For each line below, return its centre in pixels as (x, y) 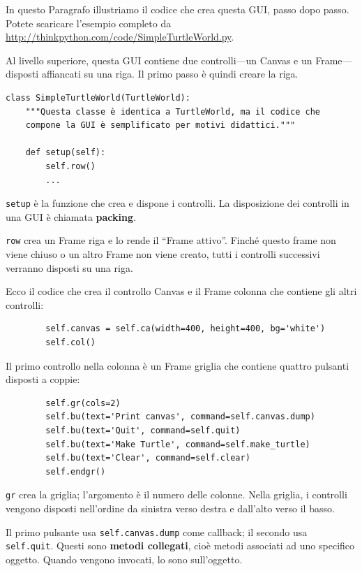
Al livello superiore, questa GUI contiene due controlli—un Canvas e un (159, 60)
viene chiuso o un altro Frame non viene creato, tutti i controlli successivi (163, 254)
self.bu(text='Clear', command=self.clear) (148, 458)
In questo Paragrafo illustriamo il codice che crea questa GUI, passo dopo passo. (178, 9)
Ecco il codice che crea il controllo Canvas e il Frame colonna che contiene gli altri (181, 291)
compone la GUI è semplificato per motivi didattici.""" (160, 125)
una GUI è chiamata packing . (71, 216)
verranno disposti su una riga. (69, 267)
